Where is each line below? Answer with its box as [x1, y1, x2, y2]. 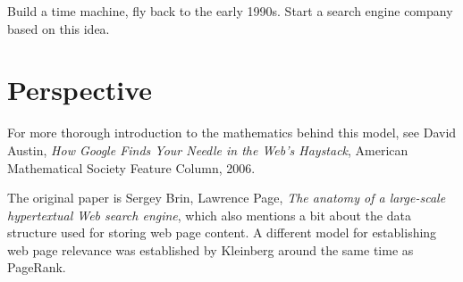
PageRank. [7, 258, 66, 277]
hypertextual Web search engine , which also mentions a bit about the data [7, 205, 411, 224]
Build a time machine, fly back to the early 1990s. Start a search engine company [7, 2, 453, 20]
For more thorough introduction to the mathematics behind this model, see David [7, 123, 457, 142]
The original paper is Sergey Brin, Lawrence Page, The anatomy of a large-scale [7, 188, 446, 207]
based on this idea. [7, 19, 110, 37]
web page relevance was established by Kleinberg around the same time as [7, 240, 414, 259]
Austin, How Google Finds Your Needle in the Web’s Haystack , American [7, 140, 408, 159]
